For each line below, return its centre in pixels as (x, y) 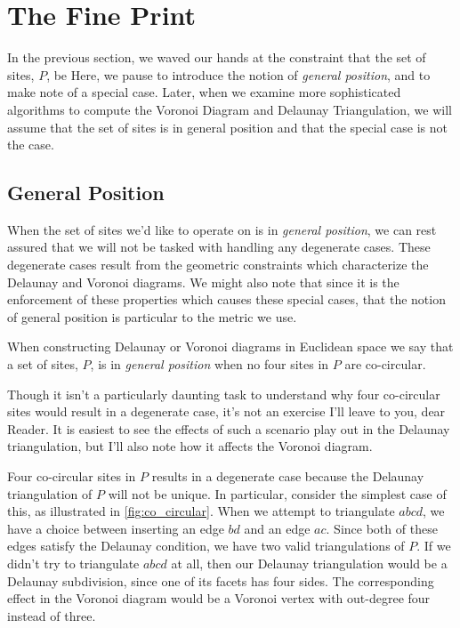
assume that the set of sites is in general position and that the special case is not (228, 127)
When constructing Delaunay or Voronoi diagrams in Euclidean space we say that (230, 346)
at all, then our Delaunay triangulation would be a (309, 563)
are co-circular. (385, 364)
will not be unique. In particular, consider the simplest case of (277, 493)
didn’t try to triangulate (73, 563)
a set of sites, (43, 364)
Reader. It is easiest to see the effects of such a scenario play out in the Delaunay (229, 428)
